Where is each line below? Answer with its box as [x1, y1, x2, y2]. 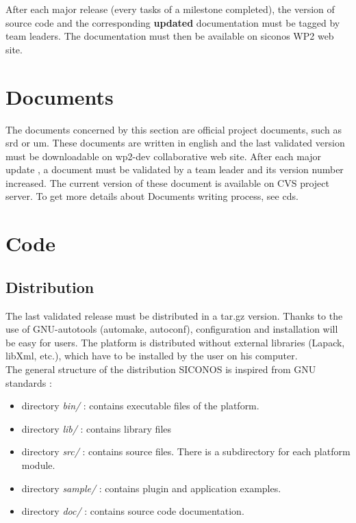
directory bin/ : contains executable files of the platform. [21, 398, 259, 413]
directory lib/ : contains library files [21, 421, 172, 435]
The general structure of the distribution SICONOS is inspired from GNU [5, 362, 316, 377]
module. [21, 457, 55, 472]
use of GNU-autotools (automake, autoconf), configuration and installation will [5, 322, 338, 336]
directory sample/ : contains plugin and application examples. [21, 481, 281, 495]
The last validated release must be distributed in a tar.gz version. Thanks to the [5, 308, 343, 322]
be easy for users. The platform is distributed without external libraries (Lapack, [5, 335, 345, 349]
